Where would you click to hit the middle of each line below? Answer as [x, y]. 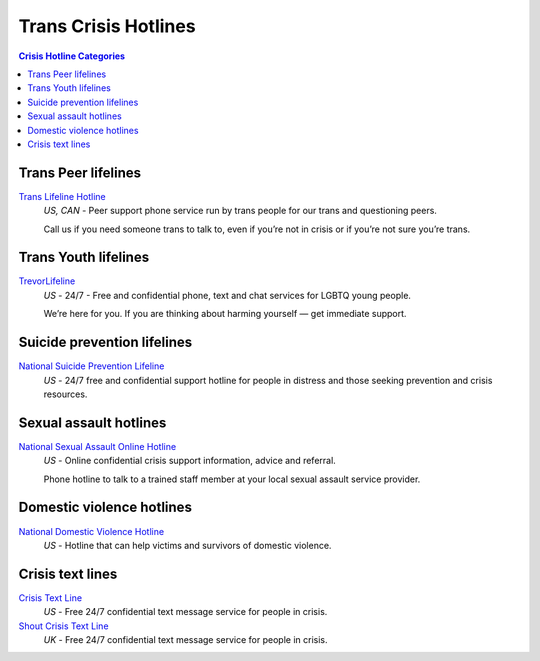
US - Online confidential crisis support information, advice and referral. [190, 461]
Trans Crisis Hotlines [107, 26]
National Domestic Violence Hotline [91, 531]
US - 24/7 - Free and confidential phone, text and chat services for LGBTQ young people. [227, 295]
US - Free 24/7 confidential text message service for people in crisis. [185, 612]
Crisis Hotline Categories [71, 56]
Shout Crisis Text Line [63, 626]
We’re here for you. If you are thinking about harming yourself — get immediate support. [225, 314]
